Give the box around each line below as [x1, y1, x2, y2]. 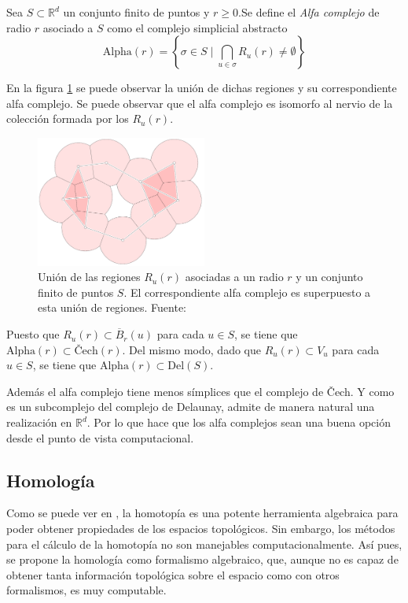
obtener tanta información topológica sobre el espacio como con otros [6, 566, 340, 583]
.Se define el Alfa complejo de [238, 4, 380, 20]
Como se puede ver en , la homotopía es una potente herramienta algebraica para [6, 505, 399, 521]
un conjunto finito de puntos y [63, 4, 210, 20]
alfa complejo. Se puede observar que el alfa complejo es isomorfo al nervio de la [6, 94, 393, 111]
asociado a [42, 19, 94, 35]
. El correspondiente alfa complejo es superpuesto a [123, 283, 371, 300]
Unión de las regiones [38, 268, 141, 285]
